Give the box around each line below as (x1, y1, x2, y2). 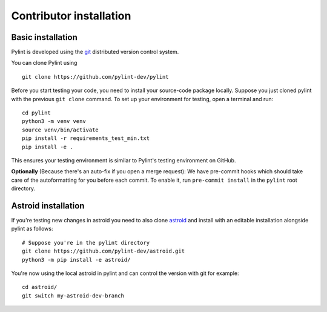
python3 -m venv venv (22, 118, 86, 125)
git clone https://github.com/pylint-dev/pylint (22, 73, 169, 80)
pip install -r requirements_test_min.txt (22, 135, 150, 142)
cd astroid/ (22, 284, 58, 291)
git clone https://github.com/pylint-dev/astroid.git (22, 248, 185, 254)
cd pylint (22, 110, 51, 116)
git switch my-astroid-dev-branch (22, 292, 124, 299)
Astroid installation (11, 201, 85, 211)
